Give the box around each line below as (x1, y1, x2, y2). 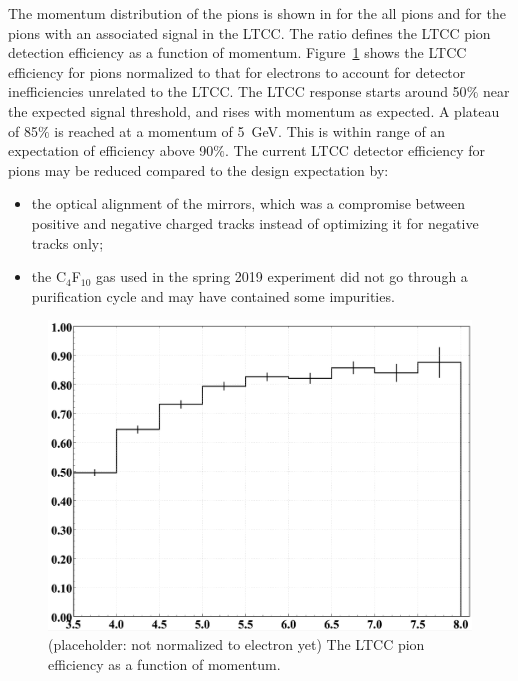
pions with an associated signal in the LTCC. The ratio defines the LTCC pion (8, 22, 491, 43)
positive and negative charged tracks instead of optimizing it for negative (31, 212, 479, 233)
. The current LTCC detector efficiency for (224, 140, 486, 161)
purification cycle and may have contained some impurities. (31, 285, 395, 306)
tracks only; (31, 232, 104, 253)
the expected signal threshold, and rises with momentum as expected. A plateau (8, 100, 500, 121)
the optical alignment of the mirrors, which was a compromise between (31, 193, 465, 214)
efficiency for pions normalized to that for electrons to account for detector (8, 61, 466, 82)
